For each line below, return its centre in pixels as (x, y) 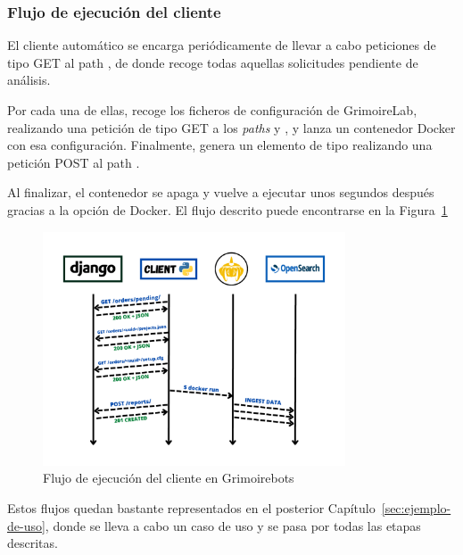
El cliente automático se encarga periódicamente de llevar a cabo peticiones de (222, 45)
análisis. (29, 80)
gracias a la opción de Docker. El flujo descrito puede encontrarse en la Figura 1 (227, 209)
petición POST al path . (74, 162)
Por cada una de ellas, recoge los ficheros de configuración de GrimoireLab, (212, 110)
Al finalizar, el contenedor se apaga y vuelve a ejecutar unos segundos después (221, 192)
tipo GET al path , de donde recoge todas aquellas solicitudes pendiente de (213, 62)
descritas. (33, 543)
